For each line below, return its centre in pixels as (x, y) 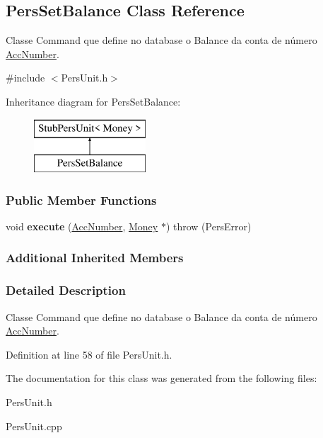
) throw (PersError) (209, 226)
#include (25, 78)
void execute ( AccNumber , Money (82, 226)
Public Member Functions (81, 200)
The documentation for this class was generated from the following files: (161, 378)
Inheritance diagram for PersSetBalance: (93, 101)
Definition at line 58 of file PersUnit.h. (89, 354)
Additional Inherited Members (95, 258)
